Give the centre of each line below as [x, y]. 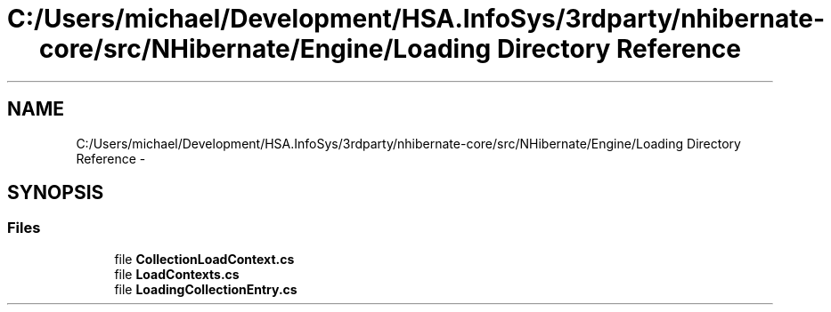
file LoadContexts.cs [177, 274]
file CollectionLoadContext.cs [204, 259]
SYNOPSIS [56, 193]
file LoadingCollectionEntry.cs [206, 289]
